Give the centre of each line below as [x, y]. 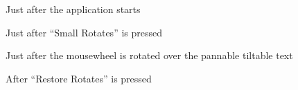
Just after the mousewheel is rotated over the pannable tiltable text [149, 55]
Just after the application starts [73, 9]
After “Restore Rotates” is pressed [79, 78]
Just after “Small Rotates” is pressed [84, 32]
